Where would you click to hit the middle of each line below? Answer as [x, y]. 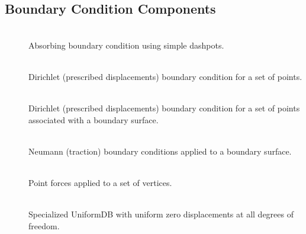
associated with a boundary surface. [94, 119]
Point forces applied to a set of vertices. [100, 183]
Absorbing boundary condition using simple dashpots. [126, 45]
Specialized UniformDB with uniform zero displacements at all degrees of [161, 214]
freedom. [44, 225]
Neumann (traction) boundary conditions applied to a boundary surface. [160, 151]
